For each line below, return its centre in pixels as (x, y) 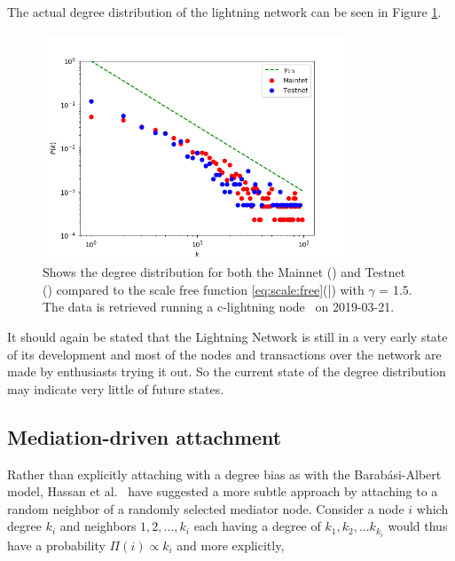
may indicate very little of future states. (116, 388)
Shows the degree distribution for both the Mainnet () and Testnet (224, 272)
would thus (418, 526)
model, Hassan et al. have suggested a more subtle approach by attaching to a (223, 491)
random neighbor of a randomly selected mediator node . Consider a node (206, 508)
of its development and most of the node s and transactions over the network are (224, 354)
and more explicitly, (231, 545)
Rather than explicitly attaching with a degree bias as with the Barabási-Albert (224, 474)
